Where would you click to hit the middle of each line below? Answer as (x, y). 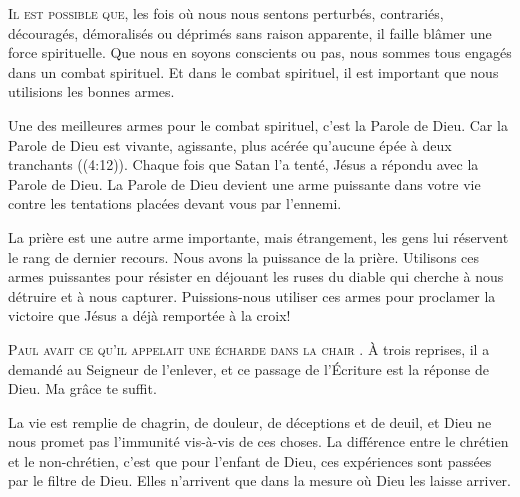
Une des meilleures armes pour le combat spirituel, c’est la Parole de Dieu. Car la (258, 124)
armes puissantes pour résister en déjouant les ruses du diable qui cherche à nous (256, 276)
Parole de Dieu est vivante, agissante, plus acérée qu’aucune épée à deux (230, 144)
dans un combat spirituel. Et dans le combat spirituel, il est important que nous (253, 71)
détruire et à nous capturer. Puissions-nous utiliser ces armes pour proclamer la (252, 295)
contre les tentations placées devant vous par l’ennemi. (175, 203)
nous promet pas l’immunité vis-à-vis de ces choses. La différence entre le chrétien (258, 441)
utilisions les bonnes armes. (91, 91)
